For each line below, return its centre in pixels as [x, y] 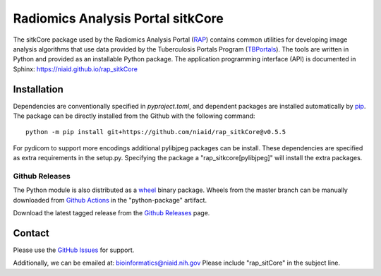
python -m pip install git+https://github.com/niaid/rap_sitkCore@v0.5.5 [156, 132]
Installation [38, 89]
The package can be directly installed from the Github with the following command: [134, 116]
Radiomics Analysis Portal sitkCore [118, 18]
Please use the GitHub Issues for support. [74, 250]
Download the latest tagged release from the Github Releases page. [111, 213]
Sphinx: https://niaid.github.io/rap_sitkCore [75, 69]
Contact [31, 233]
